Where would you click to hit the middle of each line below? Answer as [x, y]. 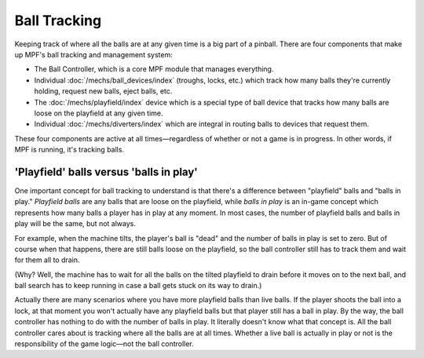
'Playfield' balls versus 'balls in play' [106, 172]
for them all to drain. [47, 260]
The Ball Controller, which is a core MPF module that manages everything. [154, 69]
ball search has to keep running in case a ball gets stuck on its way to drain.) [138, 286]
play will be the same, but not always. [75, 224]
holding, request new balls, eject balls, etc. [103, 91]
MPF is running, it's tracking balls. [69, 150]
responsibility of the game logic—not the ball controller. [104, 344]
